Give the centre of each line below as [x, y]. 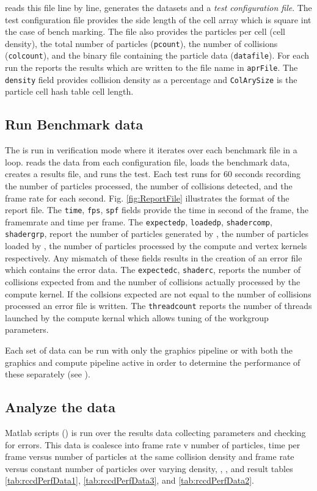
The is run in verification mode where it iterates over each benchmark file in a [151, 150]
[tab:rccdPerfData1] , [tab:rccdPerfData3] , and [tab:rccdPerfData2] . [129, 480]
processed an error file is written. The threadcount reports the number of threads [158, 306]
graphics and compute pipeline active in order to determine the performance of [153, 362]
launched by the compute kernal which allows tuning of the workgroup [137, 317]
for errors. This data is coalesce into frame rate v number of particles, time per [153, 444]
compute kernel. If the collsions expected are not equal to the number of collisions [158, 293]
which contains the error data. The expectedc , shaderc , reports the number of [153, 270]
